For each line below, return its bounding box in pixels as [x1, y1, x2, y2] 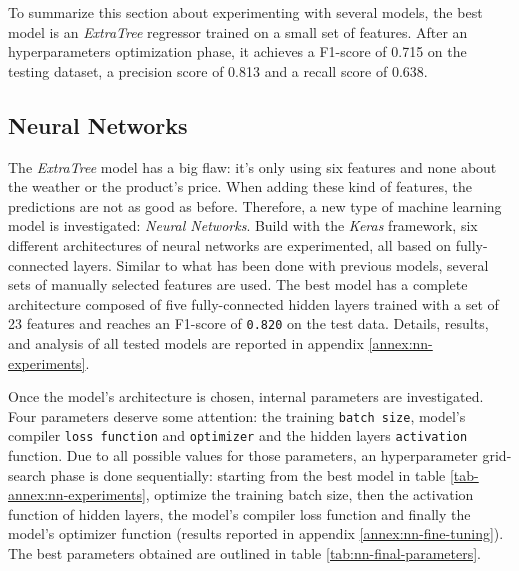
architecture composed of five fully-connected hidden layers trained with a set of [8, 293, 499, 314]
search [8, 464, 46, 485]
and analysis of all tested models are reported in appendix [8, 332, 364, 353]
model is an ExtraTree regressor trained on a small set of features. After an [8, 21, 468, 42]
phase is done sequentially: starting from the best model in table [50, 464, 446, 485]
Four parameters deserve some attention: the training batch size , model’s [8, 405, 466, 426]
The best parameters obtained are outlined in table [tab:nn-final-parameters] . [8, 543, 481, 564]
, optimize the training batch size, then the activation [145, 484, 474, 505]
